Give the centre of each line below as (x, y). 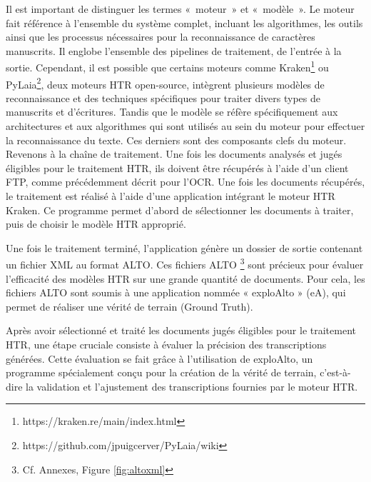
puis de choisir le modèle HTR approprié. (96, 224)
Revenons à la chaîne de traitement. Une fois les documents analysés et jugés (174, 154)
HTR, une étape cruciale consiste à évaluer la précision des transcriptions (166, 345)
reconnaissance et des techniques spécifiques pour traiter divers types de (163, 97)
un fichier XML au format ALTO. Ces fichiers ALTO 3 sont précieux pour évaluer (185, 263)
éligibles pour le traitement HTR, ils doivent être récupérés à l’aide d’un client (177, 167)
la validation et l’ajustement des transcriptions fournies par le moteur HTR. (192, 386)
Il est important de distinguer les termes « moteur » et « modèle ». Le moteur (180, 9)
